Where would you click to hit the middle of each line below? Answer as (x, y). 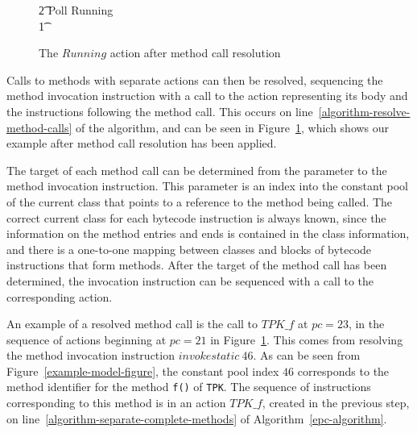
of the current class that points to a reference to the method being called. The (200, 201)
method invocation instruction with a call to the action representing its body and (207, 96)
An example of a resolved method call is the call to (132, 324)
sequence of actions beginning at (87, 339)
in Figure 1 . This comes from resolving (307, 339)
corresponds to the (343, 371)
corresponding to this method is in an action (116, 403)
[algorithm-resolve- (364, 111)
